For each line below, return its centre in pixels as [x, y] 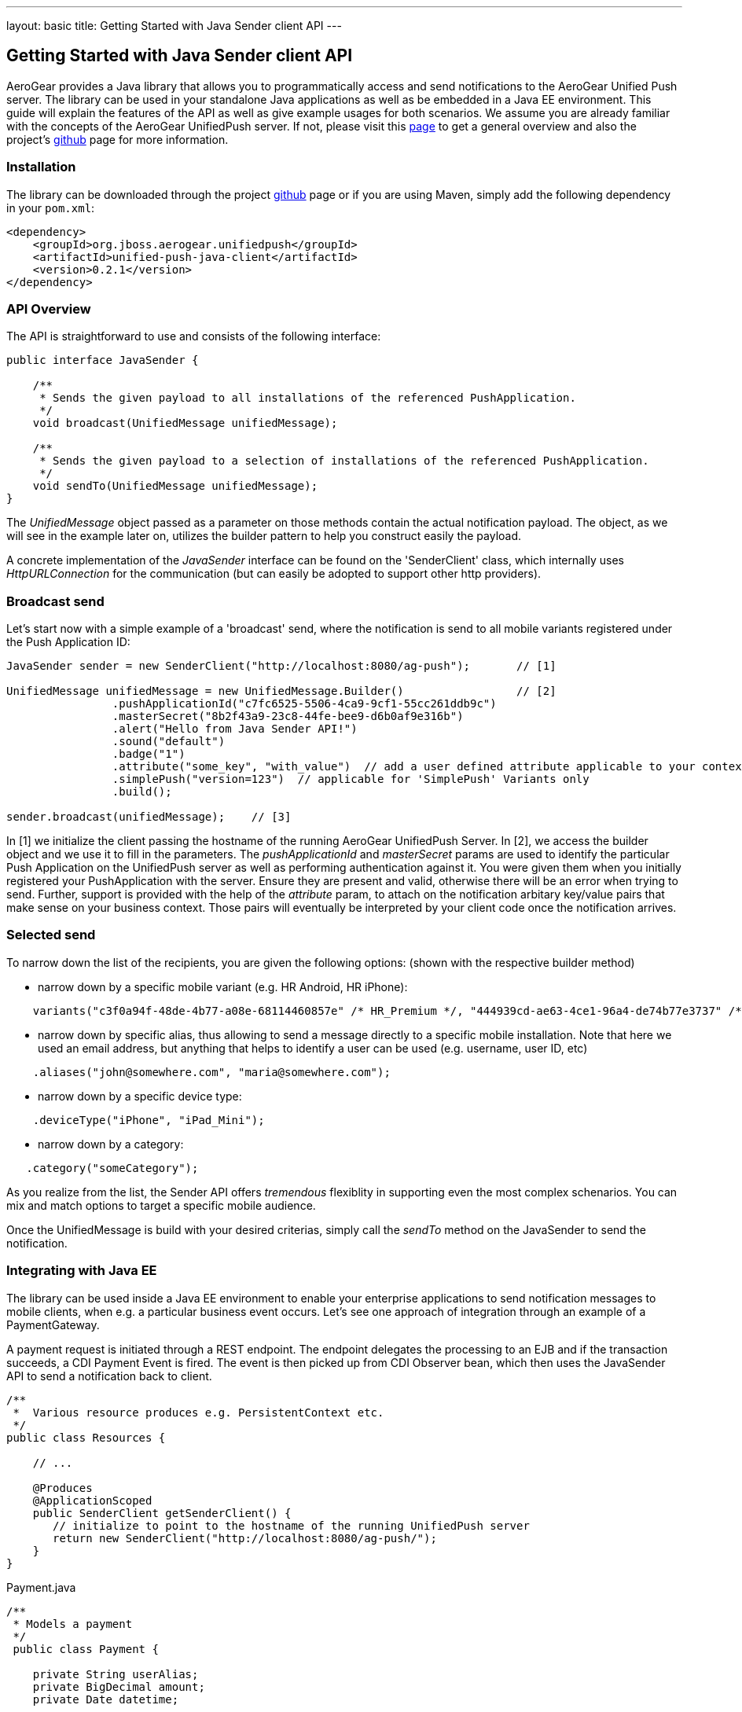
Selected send [51, 935]
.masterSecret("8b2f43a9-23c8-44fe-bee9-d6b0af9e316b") [288, 716]
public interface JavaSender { [103, 360]
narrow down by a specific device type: [140, 1096]
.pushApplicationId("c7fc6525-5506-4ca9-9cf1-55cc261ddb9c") [304, 704]
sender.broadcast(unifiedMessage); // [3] [149, 817]
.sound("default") [169, 742]
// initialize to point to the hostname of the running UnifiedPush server [291, 1525]
